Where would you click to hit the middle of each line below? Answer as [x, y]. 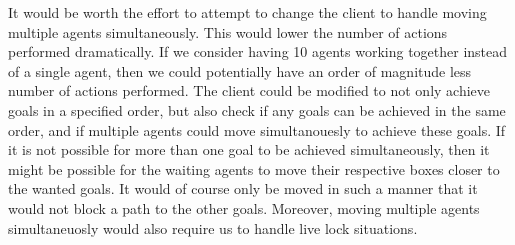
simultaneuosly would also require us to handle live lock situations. [213, 227]
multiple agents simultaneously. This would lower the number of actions [228, 31]
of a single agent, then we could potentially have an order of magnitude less [240, 70]
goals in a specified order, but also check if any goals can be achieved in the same [257, 109]
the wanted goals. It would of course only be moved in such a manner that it [243, 188]
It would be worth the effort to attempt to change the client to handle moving [247, 12]
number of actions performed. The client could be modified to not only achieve [249, 90]
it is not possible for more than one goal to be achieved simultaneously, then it [249, 149]
